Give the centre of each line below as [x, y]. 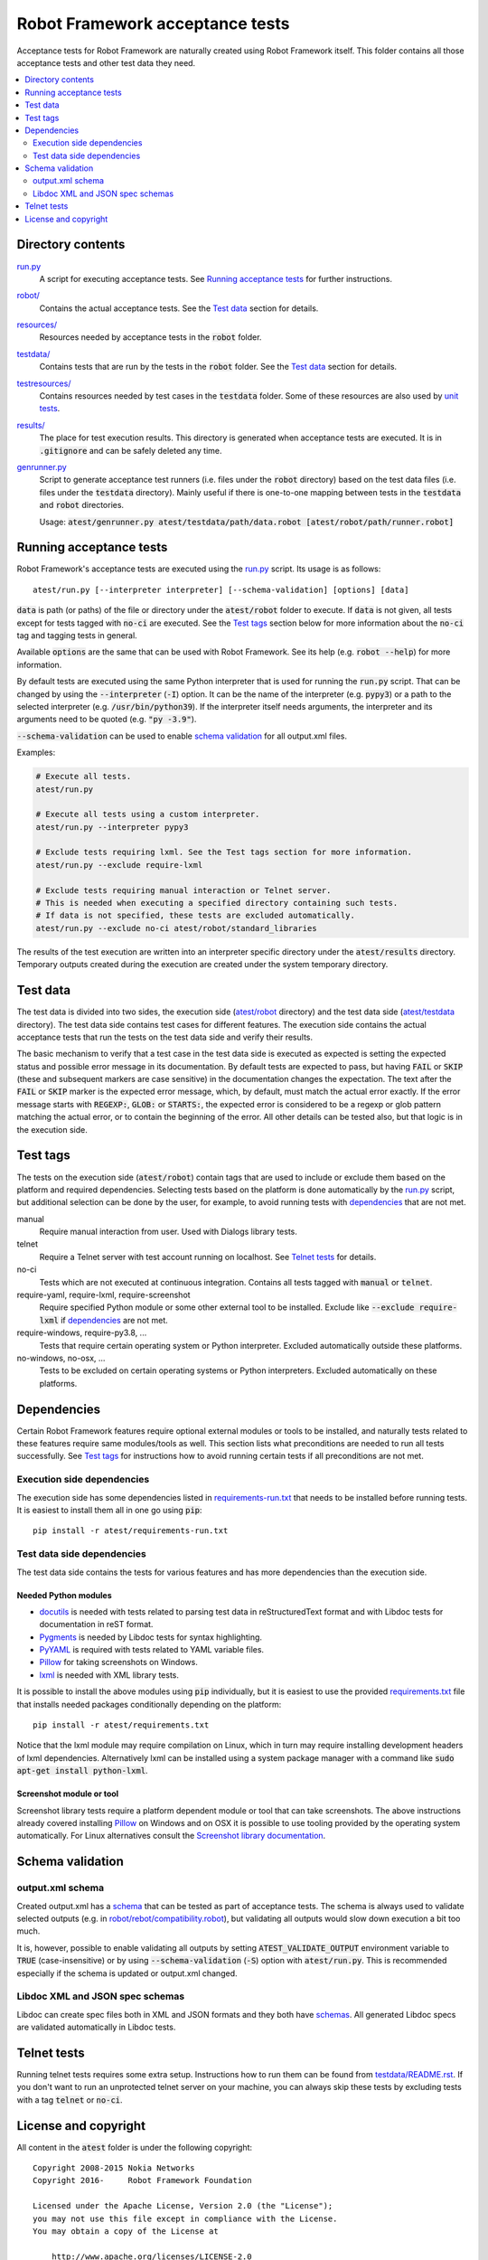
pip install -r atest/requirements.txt [121, 1725]
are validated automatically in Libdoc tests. [96, 2027]
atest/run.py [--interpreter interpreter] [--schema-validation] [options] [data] [221, 589]
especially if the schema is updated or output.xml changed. [127, 1973]
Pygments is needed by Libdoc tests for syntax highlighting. [150, 1637]
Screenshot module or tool [68, 1794]
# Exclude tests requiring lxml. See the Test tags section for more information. [224, 852]
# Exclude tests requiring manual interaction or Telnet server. [183, 890]
